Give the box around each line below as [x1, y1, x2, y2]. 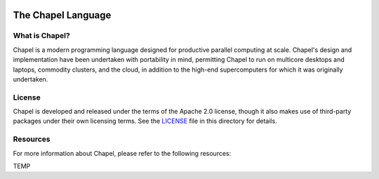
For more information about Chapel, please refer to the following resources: [13, 149, 232, 157]
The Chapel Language [13, 9, 112, 21]
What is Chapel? [13, 31, 70, 41]
